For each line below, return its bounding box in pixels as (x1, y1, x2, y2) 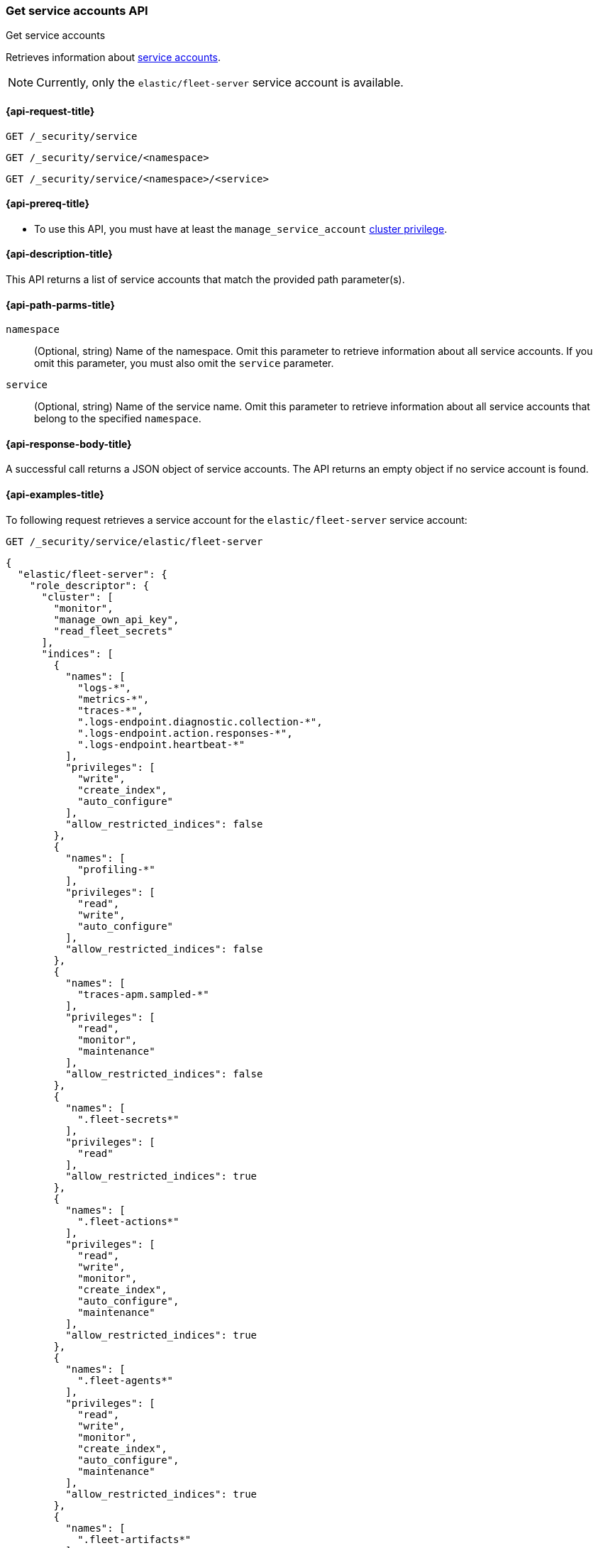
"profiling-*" (77, 863, 155, 875)
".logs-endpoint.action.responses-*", (77, 727, 293, 739)
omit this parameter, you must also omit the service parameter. (34, 357, 334, 370)
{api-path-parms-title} (6, 298, 116, 311)
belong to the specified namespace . (34, 412, 201, 425)
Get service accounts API (6, 4, 148, 18)
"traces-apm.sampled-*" (77, 988, 209, 1000)
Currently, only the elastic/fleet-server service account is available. (36, 75, 404, 90)
